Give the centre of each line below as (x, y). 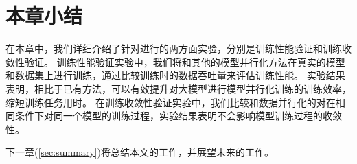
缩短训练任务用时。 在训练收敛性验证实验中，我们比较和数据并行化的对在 (171, 102)
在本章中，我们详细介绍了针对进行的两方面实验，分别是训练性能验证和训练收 (178, 48)
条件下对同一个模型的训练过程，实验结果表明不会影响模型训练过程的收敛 (178, 116)
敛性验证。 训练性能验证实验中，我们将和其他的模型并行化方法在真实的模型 (175, 61)
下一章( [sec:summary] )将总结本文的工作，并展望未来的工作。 (140, 152)
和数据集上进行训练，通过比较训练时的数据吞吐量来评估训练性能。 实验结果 (175, 75)
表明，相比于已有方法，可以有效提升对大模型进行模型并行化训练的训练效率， (178, 88)
